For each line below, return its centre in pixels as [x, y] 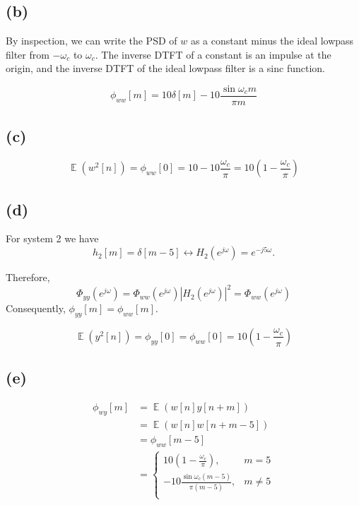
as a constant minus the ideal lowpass [272, 41]
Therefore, [28, 277]
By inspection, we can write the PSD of [92, 41]
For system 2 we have [52, 238]
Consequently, [36, 308]
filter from [28, 54]
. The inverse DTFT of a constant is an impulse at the [213, 54]
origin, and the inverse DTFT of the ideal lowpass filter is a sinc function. [166, 68]
